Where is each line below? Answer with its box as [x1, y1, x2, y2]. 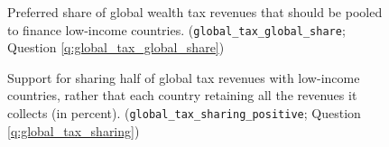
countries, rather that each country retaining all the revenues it [7, 86, 357, 105]
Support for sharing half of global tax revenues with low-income [7, 68, 360, 87]
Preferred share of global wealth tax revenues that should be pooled [7, 3, 383, 21]
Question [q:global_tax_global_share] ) [7, 38, 225, 57]
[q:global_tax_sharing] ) [7, 121, 140, 140]
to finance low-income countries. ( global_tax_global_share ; [7, 20, 346, 39]
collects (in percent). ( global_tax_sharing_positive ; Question [7, 104, 361, 123]
